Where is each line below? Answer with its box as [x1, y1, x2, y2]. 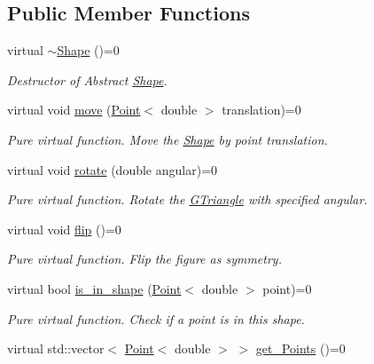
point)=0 [262, 279, 312, 297]
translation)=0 [222, 100, 301, 119]
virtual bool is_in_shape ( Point [7, 279, 182, 297]
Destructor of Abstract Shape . [7, 70, 168, 89]
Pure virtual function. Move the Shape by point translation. [7, 130, 328, 148]
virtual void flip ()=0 [7, 219, 121, 238]
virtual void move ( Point [7, 100, 141, 119]
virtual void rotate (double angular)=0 [7, 160, 218, 178]
